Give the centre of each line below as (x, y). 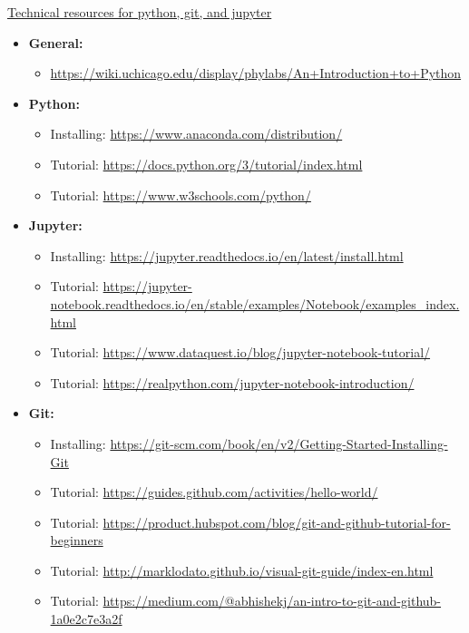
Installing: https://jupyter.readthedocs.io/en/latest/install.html (227, 255)
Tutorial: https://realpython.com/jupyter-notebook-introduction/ (232, 382)
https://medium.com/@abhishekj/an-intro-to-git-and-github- (272, 601)
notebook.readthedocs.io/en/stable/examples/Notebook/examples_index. (255, 303)
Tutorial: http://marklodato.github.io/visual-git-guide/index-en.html (242, 570)
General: (56, 42)
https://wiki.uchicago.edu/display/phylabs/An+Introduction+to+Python (256, 73)
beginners (77, 540)
